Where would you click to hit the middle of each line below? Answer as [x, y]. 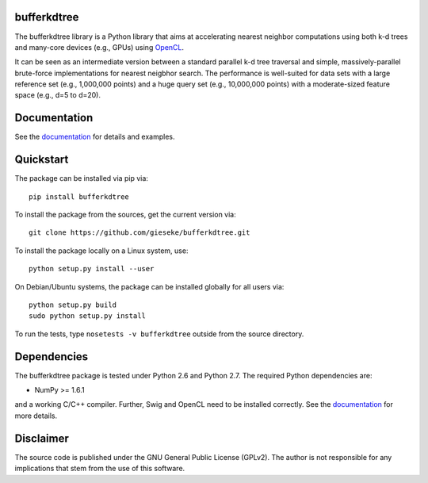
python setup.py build [73, 305]
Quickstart [42, 160]
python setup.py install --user [92, 269]
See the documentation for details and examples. [95, 137]
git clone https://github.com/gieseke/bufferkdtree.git [139, 233]
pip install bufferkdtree [79, 197]
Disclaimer [42, 438]
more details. [36, 416]
